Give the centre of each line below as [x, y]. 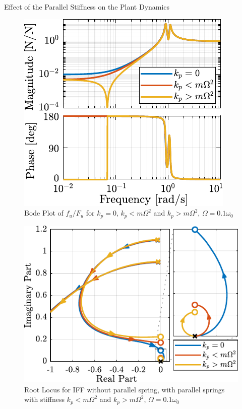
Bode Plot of [44, 213]
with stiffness [44, 399]
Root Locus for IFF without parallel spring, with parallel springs [125, 389]
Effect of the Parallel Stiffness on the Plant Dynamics [87, 7]
